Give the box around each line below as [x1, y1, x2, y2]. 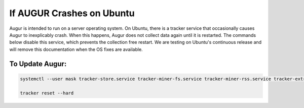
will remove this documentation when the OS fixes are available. [9, 46, 143, 52]
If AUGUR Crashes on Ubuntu [9, 8, 135, 19]
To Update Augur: [9, 60, 67, 68]
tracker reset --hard [20, 90, 74, 96]
